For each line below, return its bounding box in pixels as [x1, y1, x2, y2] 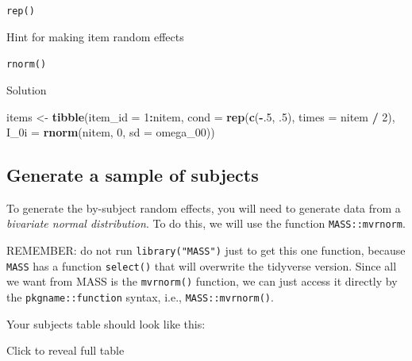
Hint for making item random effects [6, 28, 184, 44]
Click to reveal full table [6, 342, 125, 359]
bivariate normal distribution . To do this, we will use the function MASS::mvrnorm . [6, 215, 406, 232]
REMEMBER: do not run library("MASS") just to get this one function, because [6, 242, 406, 259]
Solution [6, 81, 47, 98]
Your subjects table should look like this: [6, 315, 206, 332]
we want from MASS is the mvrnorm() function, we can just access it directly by [6, 273, 398, 290]
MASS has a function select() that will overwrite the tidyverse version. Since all [6, 257, 397, 274]
